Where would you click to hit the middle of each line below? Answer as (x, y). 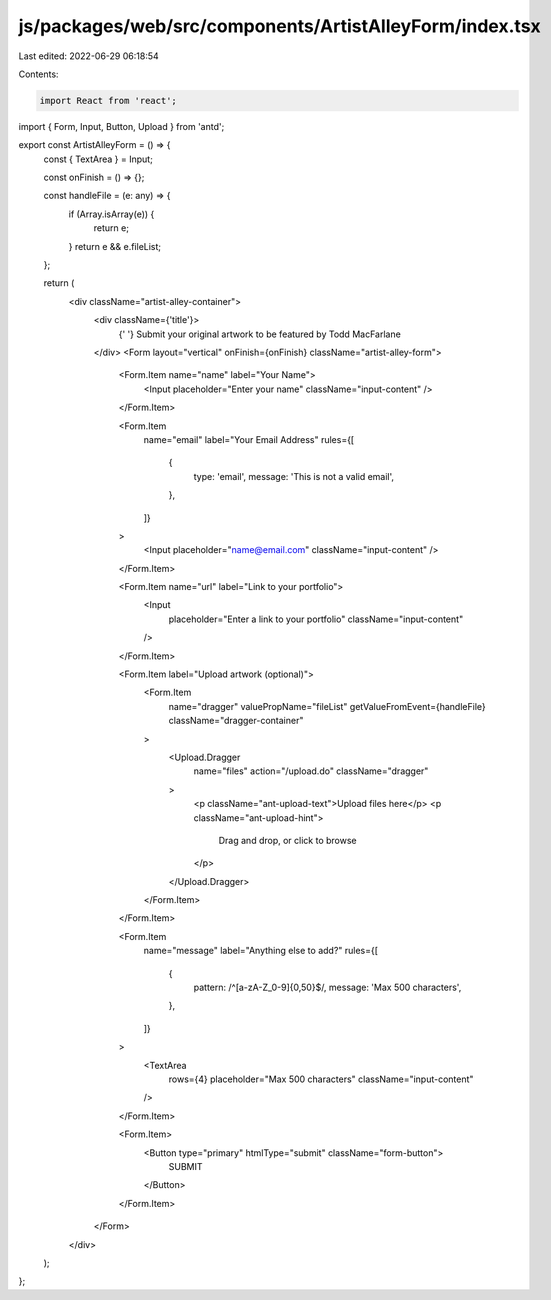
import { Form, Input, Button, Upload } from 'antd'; (121, 126)
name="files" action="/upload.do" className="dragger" (311, 771)
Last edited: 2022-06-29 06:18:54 (88, 56)
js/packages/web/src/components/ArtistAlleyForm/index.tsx (280, 26)
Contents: (38, 74)
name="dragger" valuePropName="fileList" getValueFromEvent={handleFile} (327, 706)
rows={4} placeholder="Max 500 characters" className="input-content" (321, 1079)
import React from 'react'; (108, 100)
